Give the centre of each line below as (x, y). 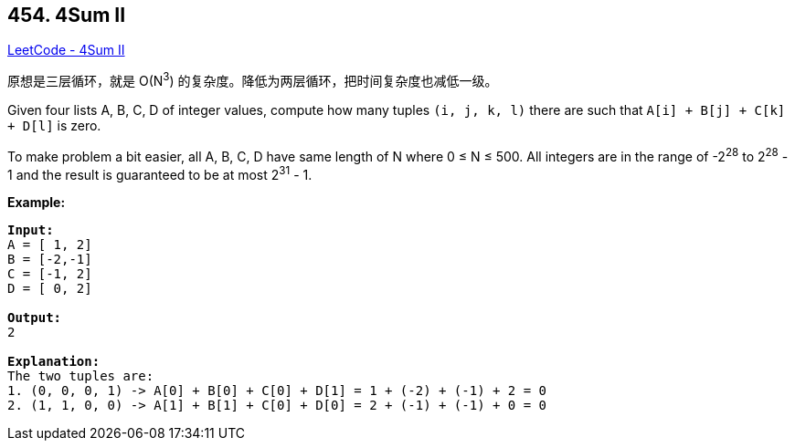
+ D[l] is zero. (54, 126)
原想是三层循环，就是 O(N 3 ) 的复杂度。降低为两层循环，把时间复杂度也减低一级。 (253, 80)
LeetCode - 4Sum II (66, 50)
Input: (31, 230)
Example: (37, 203)
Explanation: (54, 362)
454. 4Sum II (67, 15)
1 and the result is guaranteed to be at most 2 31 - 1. (160, 173)
